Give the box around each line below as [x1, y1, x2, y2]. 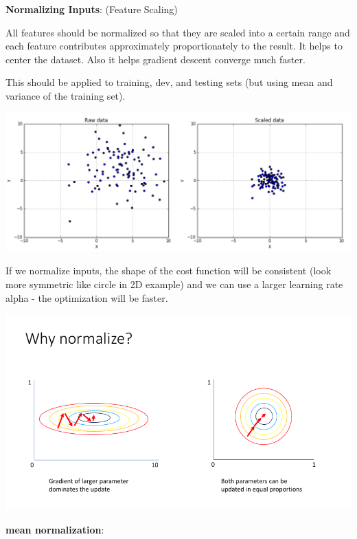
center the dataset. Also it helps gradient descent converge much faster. [5, 52, 306, 66]
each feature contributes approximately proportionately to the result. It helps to [5, 38, 343, 53]
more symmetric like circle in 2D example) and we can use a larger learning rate [5, 277, 343, 291]
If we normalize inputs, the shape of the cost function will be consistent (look [5, 263, 332, 278]
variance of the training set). [5, 88, 126, 102]
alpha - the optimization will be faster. [5, 290, 168, 305]
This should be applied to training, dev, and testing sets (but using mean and [5, 75, 333, 89]
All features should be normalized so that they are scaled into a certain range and [5, 25, 350, 39]
